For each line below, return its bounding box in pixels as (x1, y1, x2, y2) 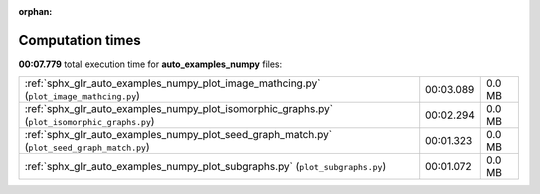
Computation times (18, 31, 141, 49)
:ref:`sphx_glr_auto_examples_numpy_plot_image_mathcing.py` (24, 76, 321, 90)
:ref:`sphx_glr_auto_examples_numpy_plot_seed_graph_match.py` (24, 128, 333, 142)
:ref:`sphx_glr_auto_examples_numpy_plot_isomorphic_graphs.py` (24, 102, 334, 116)
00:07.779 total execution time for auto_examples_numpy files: (18, 58, 283, 70)
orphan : (18, 6, 53, 17)
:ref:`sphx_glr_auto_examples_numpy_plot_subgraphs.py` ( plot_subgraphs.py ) (24, 160, 387, 174)
